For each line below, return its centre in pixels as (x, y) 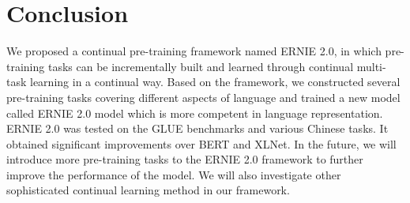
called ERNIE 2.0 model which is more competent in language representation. (195, 113)
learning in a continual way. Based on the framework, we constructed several (215, 82)
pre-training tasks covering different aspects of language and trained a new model (203, 97)
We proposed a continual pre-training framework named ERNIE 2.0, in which (194, 51)
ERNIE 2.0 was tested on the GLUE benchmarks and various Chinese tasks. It (197, 128)
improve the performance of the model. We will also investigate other (174, 174)
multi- (371, 66)
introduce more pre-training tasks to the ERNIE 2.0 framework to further (185, 159)
